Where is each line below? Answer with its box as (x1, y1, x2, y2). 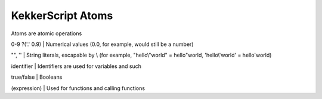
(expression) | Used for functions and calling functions (11, 84, 145, 92)
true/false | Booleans (11, 73, 63, 81)
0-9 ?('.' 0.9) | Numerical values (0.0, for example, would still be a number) (11, 41, 194, 48)
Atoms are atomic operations (11, 30, 82, 37)
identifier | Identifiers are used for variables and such (11, 63, 142, 70)
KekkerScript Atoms (11, 9, 113, 22)
